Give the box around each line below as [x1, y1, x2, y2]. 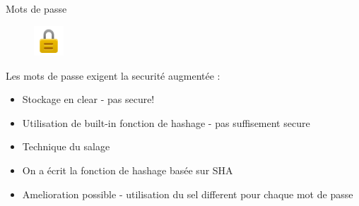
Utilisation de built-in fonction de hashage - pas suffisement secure [22, 115, 310, 130]
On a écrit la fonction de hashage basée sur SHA [22, 162, 233, 177]
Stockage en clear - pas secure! [22, 92, 155, 107]
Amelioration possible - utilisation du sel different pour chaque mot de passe [22, 186, 353, 201]
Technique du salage [22, 139, 110, 154]
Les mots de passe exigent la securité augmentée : [6, 68, 220, 83]
